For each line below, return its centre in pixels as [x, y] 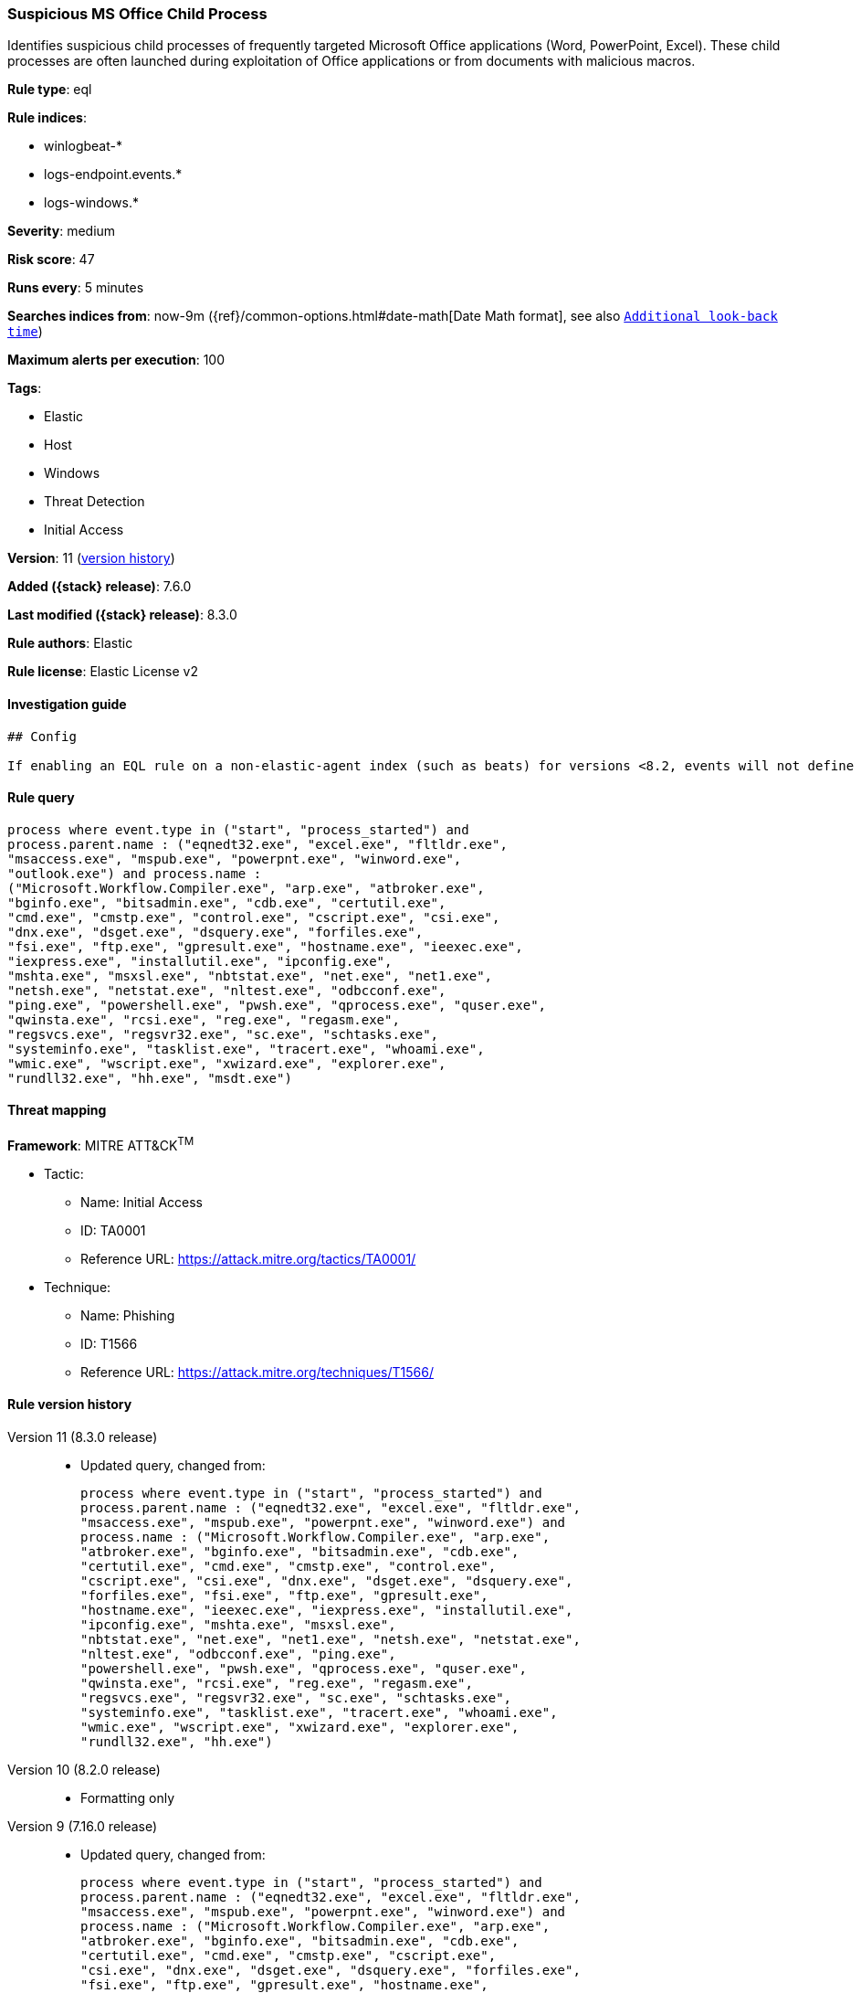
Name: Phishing [128, 1315]
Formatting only [128, 1797]
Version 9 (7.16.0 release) [83, 1826]
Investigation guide [67, 704]
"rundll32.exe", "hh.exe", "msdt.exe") [150, 1078]
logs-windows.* [91, 203]
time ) [25, 332]
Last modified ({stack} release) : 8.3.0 [122, 615]
